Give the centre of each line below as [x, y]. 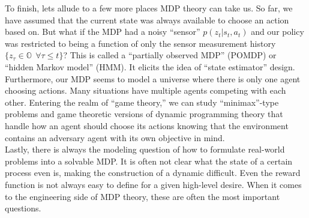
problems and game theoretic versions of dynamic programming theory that [144, 114]
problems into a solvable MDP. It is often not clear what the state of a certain [149, 161]
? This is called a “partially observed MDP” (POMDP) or [170, 55]
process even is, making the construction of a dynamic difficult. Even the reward [153, 173]
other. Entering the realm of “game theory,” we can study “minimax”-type [142, 102]
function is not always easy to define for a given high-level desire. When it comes [153, 184]
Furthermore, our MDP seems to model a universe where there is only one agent [153, 78]
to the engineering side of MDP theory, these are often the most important [142, 196]
